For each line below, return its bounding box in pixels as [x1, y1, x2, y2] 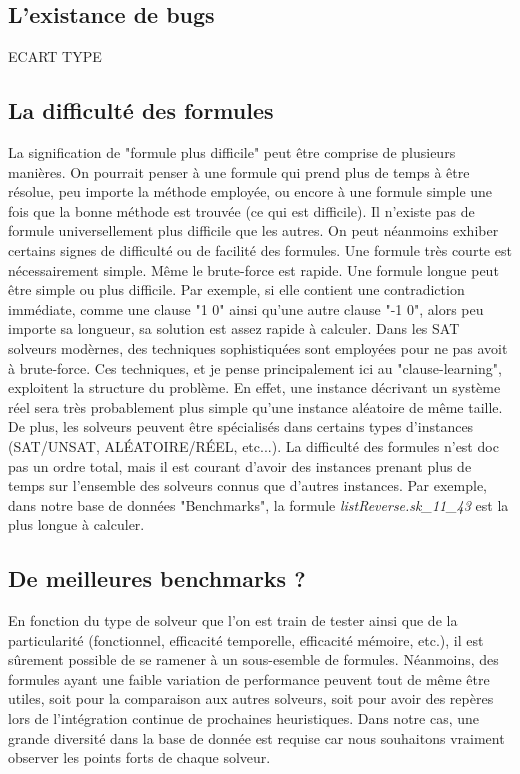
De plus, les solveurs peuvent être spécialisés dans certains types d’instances [8, 416, 474, 437]
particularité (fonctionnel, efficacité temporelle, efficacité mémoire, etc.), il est [8, 629, 484, 650]
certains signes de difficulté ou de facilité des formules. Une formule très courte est [8, 239, 512, 260]
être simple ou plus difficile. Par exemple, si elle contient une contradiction [8, 279, 465, 300]
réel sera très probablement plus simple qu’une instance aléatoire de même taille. [8, 396, 503, 417]
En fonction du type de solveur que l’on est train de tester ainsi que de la [8, 610, 458, 631]
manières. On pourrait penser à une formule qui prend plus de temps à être [8, 161, 470, 182]
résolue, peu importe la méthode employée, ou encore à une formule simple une [8, 181, 493, 202]
